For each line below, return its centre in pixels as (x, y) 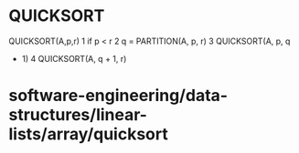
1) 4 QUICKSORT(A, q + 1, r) (74, 58)
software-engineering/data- (118, 96)
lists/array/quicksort (88, 134)
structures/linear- (78, 115)
